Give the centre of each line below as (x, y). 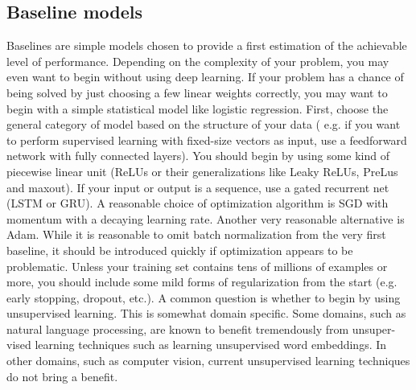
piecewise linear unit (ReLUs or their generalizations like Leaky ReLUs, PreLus (202, 171)
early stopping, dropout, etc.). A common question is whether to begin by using (204, 297)
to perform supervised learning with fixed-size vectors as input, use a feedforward (207, 140)
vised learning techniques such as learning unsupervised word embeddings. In (197, 345)
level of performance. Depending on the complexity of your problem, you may (198, 61)
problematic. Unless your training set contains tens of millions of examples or (197, 266)
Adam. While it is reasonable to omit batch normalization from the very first (196, 234)
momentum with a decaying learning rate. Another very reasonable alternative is (206, 218)
